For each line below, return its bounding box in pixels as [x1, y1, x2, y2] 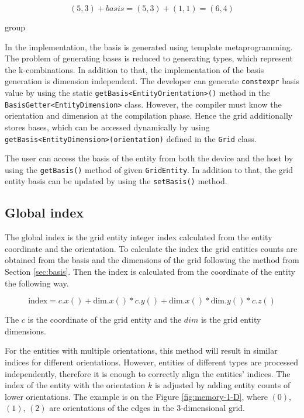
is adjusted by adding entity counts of [155, 379, 291, 391]
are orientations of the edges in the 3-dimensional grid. [49, 402, 245, 414]
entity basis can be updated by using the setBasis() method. [5, 175, 227, 187]
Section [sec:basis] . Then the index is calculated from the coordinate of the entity [5, 265, 295, 278]
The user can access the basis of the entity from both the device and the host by [5, 152, 293, 164]
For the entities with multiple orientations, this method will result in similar [5, 344, 278, 357]
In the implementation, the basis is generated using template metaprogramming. [5, 40, 293, 53]
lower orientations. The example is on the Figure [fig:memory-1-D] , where [5, 390, 268, 402]
